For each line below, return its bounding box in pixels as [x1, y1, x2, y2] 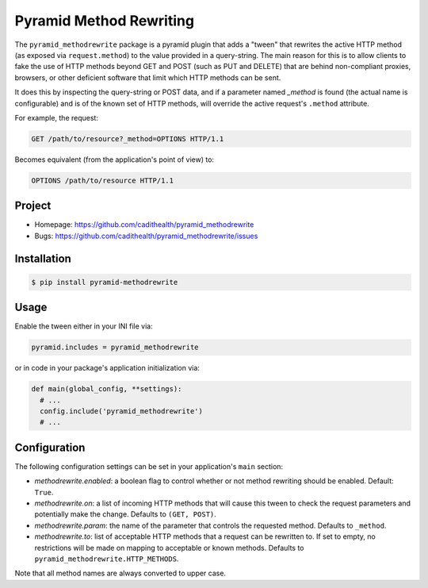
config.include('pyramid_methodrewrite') [40, 406, 204, 416]
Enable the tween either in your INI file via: [14, 321, 154, 331]
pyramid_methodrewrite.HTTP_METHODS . [34, 554, 179, 563]
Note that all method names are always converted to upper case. [14, 568, 226, 578]
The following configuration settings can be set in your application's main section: [14, 461, 284, 471]
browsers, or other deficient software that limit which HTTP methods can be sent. [14, 72, 281, 83]
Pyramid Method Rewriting [14, 12, 194, 29]
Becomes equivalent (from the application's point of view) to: [14, 155, 214, 164]
